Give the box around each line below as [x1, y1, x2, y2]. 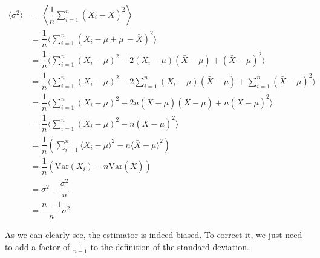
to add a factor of [5, 240, 70, 253]
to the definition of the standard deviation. [90, 240, 249, 253]
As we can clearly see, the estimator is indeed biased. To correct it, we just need [5, 228, 302, 241]
